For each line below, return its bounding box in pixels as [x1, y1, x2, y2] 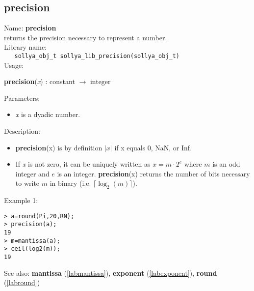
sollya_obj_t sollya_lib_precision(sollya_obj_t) [14, 52, 179, 59]
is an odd [212, 159, 240, 169]
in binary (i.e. [50, 178, 91, 188]
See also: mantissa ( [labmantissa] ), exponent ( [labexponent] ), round [4, 267, 217, 278]
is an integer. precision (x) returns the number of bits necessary [57, 168, 250, 178]
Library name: [4, 42, 47, 52]
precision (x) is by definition [15, 142, 102, 152]
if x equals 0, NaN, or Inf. [114, 142, 192, 152]
